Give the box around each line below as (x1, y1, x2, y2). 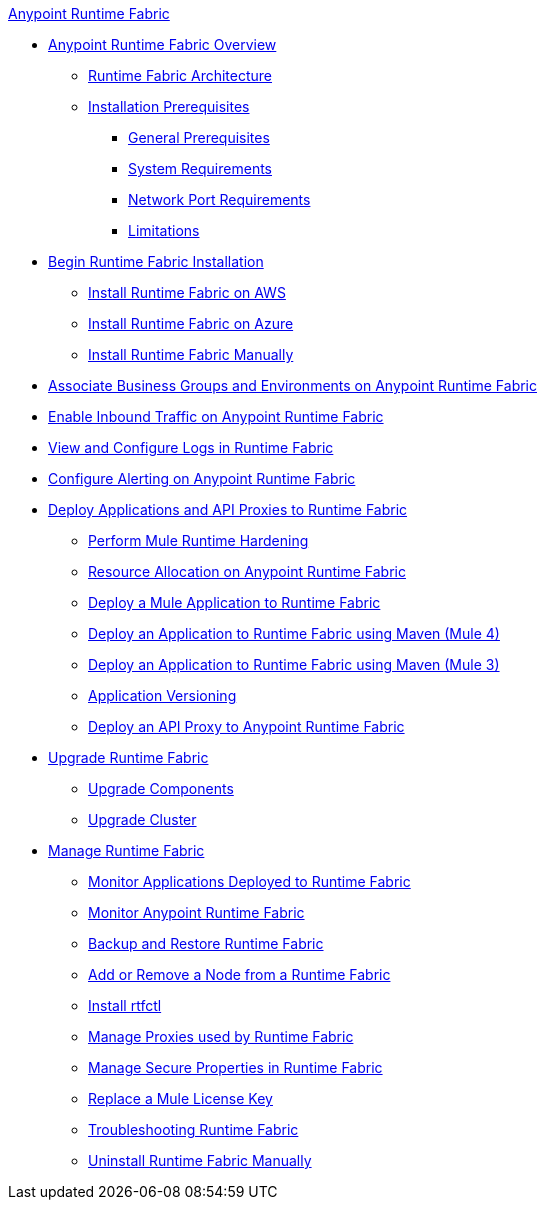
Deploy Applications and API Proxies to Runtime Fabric (48, 501, 408, 518)
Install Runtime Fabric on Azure (88, 315, 294, 332)
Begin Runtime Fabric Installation (48, 253, 264, 270)
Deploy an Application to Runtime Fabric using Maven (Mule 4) (88, 625, 500, 642)
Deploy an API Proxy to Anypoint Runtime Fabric (88, 718, 405, 735)
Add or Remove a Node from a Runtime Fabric (88, 966, 391, 983)
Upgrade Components (88, 780, 234, 797)
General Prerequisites (128, 129, 270, 146)
